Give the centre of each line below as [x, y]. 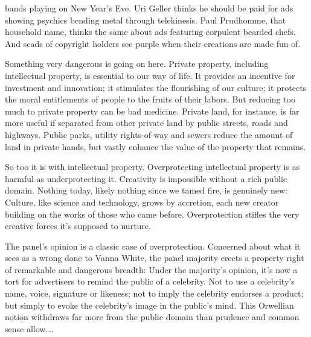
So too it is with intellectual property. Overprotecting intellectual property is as [152, 167]
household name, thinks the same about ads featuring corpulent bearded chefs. [150, 32]
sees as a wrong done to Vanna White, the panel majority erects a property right [155, 258]
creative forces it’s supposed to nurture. [78, 226]
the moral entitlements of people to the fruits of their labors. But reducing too [150, 99]
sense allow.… [29, 328]
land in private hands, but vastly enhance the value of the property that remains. [155, 146]
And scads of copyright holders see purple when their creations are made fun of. [153, 43]
